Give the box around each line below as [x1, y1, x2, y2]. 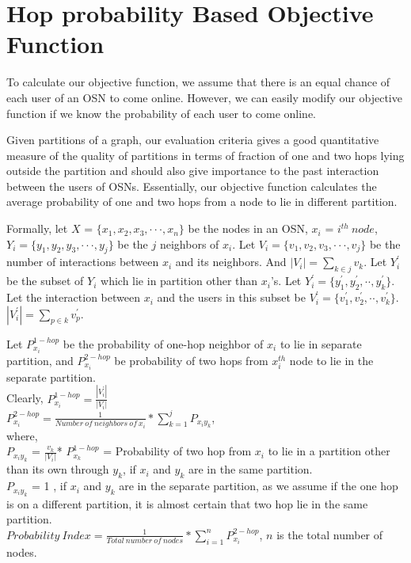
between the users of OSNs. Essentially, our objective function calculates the [6, 177, 377, 194]
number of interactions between [6, 253, 159, 270]
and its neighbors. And [175, 253, 287, 270]
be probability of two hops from [114, 352, 268, 368]
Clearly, [6, 390, 44, 406]
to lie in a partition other [268, 443, 390, 459]
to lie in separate [280, 335, 362, 352]
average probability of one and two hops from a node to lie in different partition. [6, 193, 398, 210]
